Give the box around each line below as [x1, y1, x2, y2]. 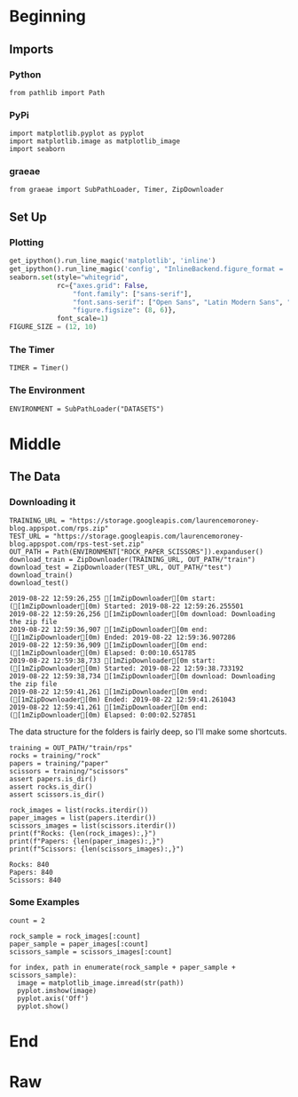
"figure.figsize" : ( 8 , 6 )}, [72, 306, 176, 315]
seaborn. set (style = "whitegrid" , [9, 273, 129, 282]
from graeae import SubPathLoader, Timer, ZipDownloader [9, 185, 224, 195]
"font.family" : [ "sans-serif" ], [72, 289, 192, 299]
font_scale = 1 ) [56, 314, 109, 324]
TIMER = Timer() [9, 364, 69, 372]
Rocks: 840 [9, 860, 50, 869]
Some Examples [9, 896, 80, 909]
